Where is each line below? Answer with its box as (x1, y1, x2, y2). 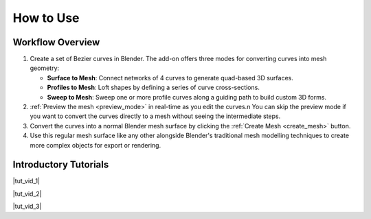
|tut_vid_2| (12, 189, 42, 198)
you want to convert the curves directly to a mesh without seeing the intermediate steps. (30, 112, 281, 120)
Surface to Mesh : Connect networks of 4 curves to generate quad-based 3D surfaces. (47, 73, 293, 82)
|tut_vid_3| (12, 203, 42, 211)
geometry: (30, 64, 60, 72)
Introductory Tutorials (12, 159, 109, 171)
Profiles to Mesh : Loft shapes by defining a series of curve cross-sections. (47, 83, 260, 92)
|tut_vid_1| (12, 177, 41, 185)
